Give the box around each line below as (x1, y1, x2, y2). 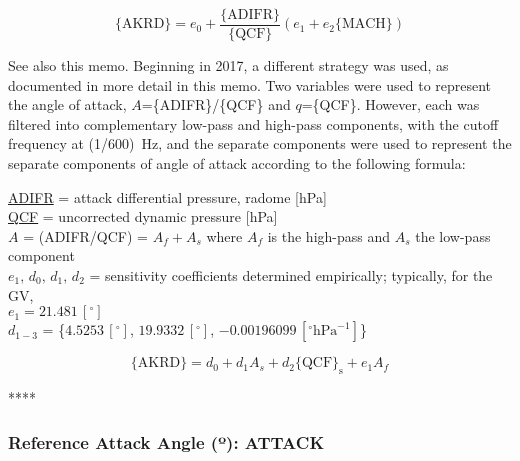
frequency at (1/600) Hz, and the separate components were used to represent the (8, 133, 512, 154)
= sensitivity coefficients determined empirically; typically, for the (89, 265, 493, 285)
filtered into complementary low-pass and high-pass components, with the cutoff (8, 113, 499, 134)
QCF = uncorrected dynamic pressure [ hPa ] (8, 206, 278, 227)
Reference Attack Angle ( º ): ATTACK (8, 429, 325, 454)
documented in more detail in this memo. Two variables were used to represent (8, 74, 492, 95)
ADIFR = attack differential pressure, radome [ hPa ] (8, 186, 327, 207)
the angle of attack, (8, 94, 127, 115)
